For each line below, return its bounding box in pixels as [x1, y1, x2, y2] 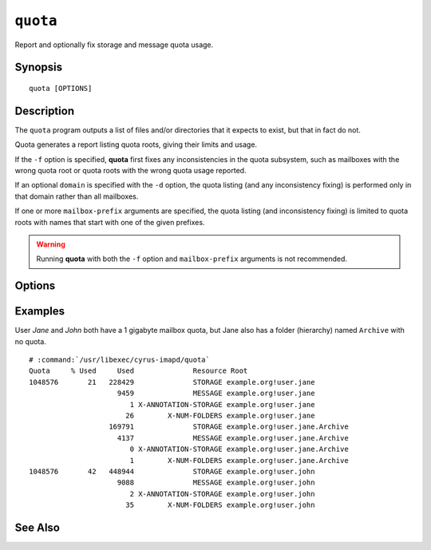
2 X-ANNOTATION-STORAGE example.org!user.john [129, 489, 315, 498]
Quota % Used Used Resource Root [29, 366, 248, 375]
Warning [36, 239, 65, 249]
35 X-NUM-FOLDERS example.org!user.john [125, 501, 315, 510]
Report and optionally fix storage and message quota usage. [14, 40, 214, 49]
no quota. [14, 336, 47, 346]
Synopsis [14, 61, 63, 74]
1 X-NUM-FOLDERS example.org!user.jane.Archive [129, 456, 349, 465]
